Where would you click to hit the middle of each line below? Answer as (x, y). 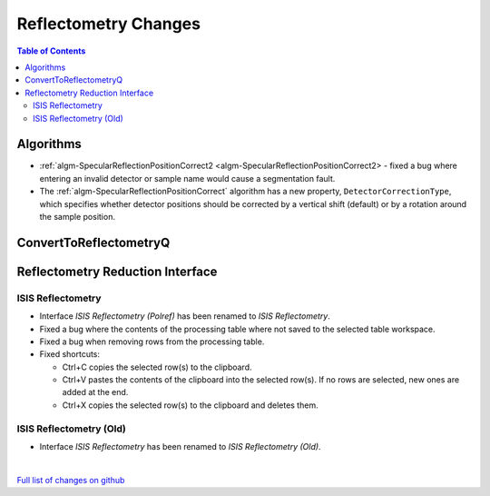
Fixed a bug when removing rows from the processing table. (152, 342)
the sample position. (77, 216)
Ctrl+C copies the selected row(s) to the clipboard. (157, 367)
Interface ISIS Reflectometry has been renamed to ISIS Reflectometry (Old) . (180, 447)
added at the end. (95, 392)
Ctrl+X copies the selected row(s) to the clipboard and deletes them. (190, 405)
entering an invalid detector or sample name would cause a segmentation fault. (187, 178)
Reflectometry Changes (109, 24)
